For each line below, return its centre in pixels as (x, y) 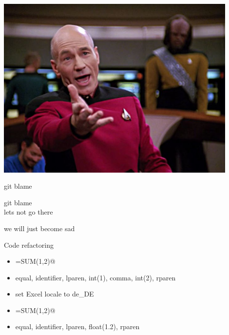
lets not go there (29, 212)
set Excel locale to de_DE (55, 294)
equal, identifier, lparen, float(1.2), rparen (77, 326)
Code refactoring (29, 245)
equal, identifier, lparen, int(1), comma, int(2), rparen (95, 277)
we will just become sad (39, 228)
